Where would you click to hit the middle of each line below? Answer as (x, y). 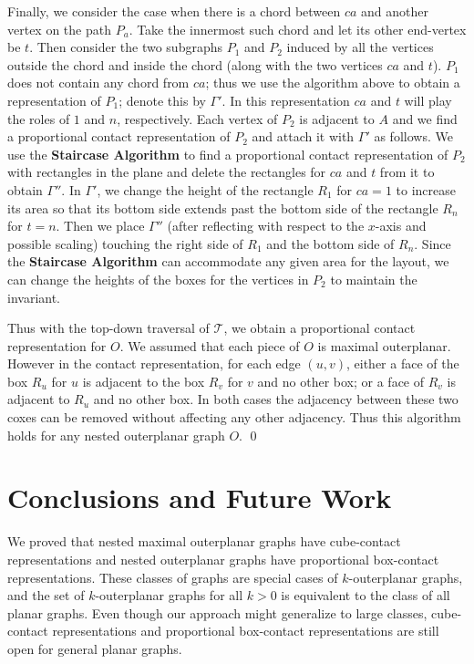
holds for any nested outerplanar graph (116, 435)
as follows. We (413, 136)
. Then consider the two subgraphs (126, 47)
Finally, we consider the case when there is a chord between (174, 11)
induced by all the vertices (360, 47)
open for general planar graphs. (95, 648)
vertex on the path (59, 29)
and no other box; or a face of (341, 381)
